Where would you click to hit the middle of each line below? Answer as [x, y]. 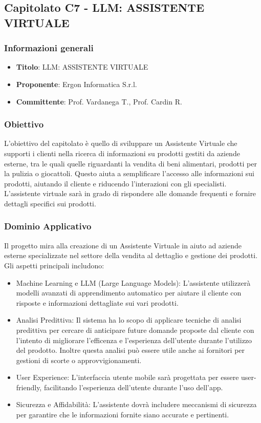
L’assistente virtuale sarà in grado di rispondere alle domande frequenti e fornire [130, 193]
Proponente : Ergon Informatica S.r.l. [77, 84]
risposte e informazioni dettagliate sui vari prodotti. [97, 302]
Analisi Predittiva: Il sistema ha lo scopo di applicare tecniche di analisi [129, 320]
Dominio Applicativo [48, 226]
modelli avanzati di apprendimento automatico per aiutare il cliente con [129, 293]
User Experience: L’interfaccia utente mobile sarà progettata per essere [127, 377]
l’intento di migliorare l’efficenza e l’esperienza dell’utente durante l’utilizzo [134, 340]
